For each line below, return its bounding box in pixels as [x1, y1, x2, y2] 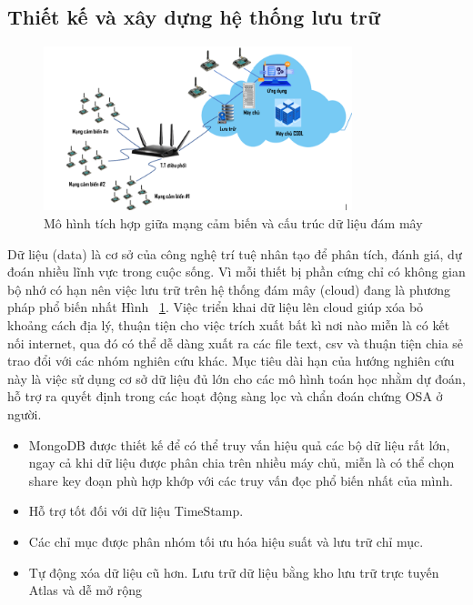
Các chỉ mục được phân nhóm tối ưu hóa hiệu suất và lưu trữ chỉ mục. [28, 531, 424, 550]
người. [7, 405, 42, 423]
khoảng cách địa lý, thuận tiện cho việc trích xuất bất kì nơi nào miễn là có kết [7, 316, 450, 335]
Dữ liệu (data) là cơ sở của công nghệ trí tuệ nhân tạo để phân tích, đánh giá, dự [7, 244, 462, 263]
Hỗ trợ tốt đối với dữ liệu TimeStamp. [28, 501, 244, 520]
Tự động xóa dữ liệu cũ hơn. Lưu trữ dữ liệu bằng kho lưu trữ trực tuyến [28, 562, 439, 581]
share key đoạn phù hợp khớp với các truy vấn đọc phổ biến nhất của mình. [28, 470, 453, 489]
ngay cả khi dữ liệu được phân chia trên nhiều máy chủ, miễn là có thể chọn [28, 453, 455, 472]
